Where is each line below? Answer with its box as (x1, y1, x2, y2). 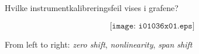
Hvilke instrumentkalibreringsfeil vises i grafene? (5, 2, 179, 13)
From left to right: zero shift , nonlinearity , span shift (5, 38, 193, 50)
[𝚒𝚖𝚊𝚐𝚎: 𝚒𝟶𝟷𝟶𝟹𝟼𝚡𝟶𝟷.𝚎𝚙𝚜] (109, 21, 195, 30)
